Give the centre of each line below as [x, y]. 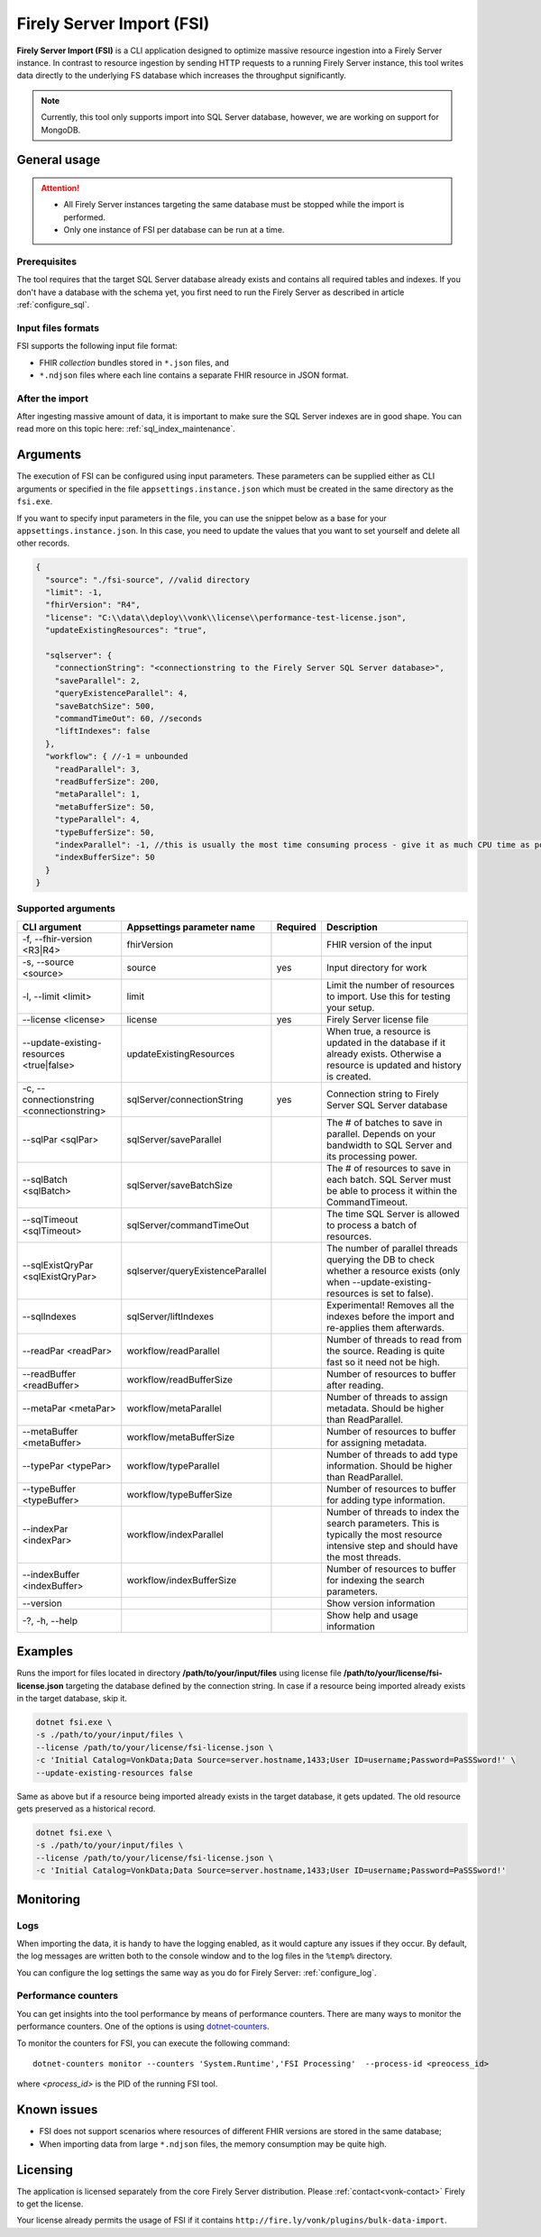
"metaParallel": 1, [98, 794]
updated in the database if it [386, 1042]
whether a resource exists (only [393, 1270]
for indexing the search [376, 1580]
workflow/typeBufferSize [180, 1494]
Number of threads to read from [394, 1339]
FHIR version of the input [379, 944]
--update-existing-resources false [114, 1773]
